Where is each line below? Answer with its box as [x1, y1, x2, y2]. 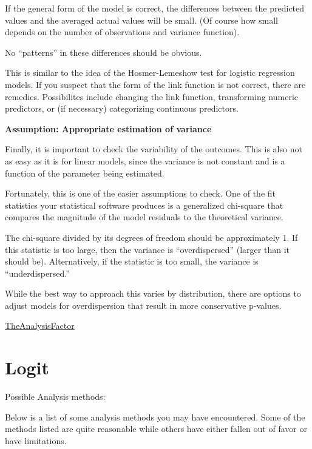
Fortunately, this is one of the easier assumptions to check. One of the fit [5, 187, 276, 200]
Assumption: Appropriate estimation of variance [5, 122, 212, 135]
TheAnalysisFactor [5, 319, 75, 332]
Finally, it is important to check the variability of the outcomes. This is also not [5, 143, 302, 155]
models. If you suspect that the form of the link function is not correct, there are [5, 78, 306, 90]
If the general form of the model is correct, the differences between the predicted [5, 2, 305, 14]
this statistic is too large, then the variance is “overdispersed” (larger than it [5, 243, 290, 255]
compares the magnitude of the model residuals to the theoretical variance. [5, 211, 283, 223]
